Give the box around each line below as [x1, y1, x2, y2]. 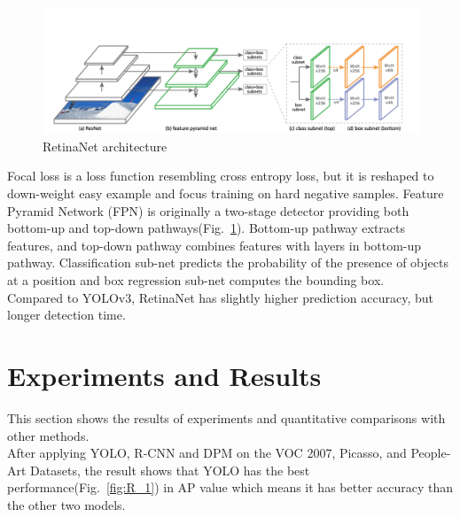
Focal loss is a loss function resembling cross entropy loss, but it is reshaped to [7, 166, 434, 185]
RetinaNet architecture [43, 136, 168, 155]
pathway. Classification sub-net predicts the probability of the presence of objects [7, 253, 448, 272]
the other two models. [7, 495, 126, 513]
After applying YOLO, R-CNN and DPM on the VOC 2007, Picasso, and [7, 444, 407, 462]
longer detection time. [7, 305, 126, 324]
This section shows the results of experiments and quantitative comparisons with [7, 408, 446, 427]
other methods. [7, 426, 90, 444]
